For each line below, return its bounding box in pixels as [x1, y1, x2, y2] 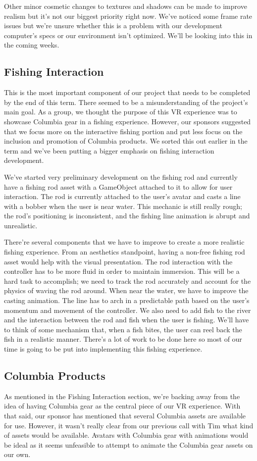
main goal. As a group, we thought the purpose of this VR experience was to [4, 106, 237, 117]
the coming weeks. [4, 40, 59, 50]
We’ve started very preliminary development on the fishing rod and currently [4, 171, 238, 182]
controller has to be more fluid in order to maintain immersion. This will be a [4, 266, 240, 276]
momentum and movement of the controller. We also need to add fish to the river [4, 305, 251, 315]
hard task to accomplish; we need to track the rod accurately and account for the [4, 275, 251, 286]
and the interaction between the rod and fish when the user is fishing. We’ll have [4, 314, 249, 325]
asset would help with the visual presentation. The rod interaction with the [4, 256, 233, 266]
